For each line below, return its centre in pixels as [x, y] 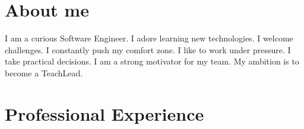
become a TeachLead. [44, 72]
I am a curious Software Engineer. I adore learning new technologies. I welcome [149, 38]
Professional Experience [104, 113]
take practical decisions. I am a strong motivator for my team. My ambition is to [152, 61]
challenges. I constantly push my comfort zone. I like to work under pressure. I [148, 49]
